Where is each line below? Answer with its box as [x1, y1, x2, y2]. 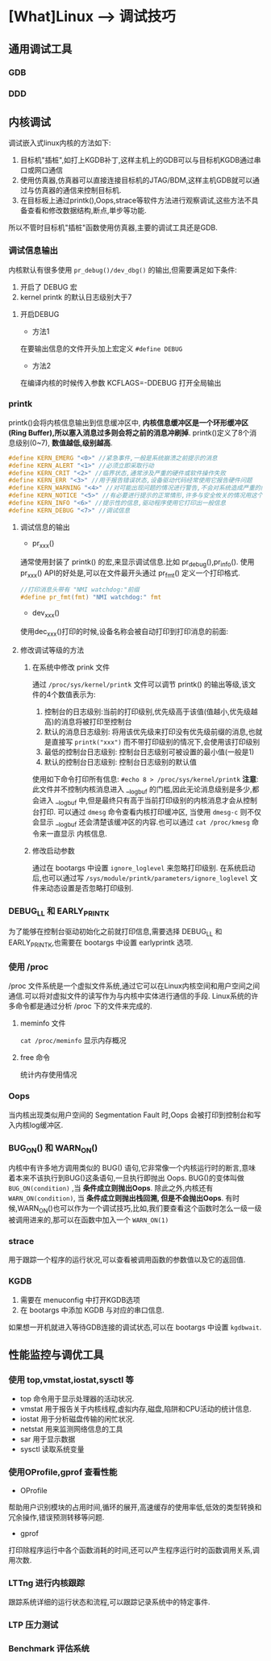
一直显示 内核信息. [46, 828, 107, 838]
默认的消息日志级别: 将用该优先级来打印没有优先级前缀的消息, [44, 727, 248, 737]
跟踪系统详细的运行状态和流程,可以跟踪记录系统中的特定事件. [8, 1596, 211, 1606]
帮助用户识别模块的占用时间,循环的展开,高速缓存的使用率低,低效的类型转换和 [8, 1502, 262, 1512]
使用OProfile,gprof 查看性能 [8, 1467, 118, 1478]
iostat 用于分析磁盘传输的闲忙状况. [19, 1414, 135, 1424]
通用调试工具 [8, 42, 73, 56]
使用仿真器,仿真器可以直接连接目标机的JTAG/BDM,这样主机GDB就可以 [19, 175, 252, 186]
